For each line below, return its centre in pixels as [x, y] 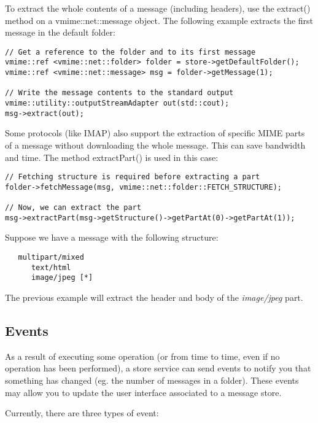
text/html [51, 267]
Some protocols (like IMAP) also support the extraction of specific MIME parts [155, 133]
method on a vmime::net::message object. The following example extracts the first [159, 20]
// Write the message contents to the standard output [119, 93]
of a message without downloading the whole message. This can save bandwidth [155, 145]
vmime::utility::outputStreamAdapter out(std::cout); [117, 103]
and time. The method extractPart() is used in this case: [112, 157]
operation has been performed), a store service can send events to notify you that [158, 368]
